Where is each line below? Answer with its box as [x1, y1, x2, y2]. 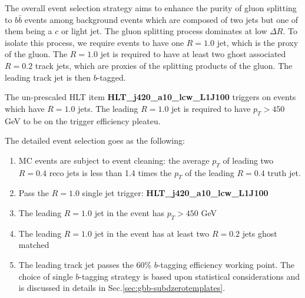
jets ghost [242, 227, 277, 239]
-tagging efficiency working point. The [157, 258, 295, 270]
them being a [5, 25, 52, 37]
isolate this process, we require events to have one [5, 36, 184, 48]
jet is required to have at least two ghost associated [100, 48, 286, 60]
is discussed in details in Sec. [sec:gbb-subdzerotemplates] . [18, 282, 226, 294]
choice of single [18, 270, 73, 282]
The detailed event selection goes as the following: [5, 134, 185, 147]
